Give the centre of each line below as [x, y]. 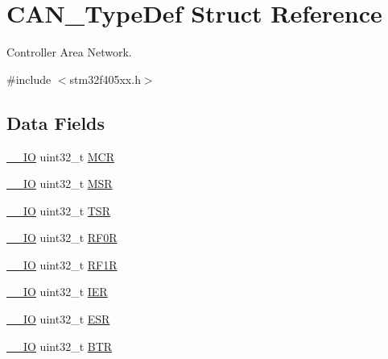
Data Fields [56, 122]
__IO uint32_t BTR [60, 346]
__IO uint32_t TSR [58, 210]
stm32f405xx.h [105, 79]
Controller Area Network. [69, 52]
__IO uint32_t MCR [60, 156]
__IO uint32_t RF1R [62, 264]
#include [29, 79]
